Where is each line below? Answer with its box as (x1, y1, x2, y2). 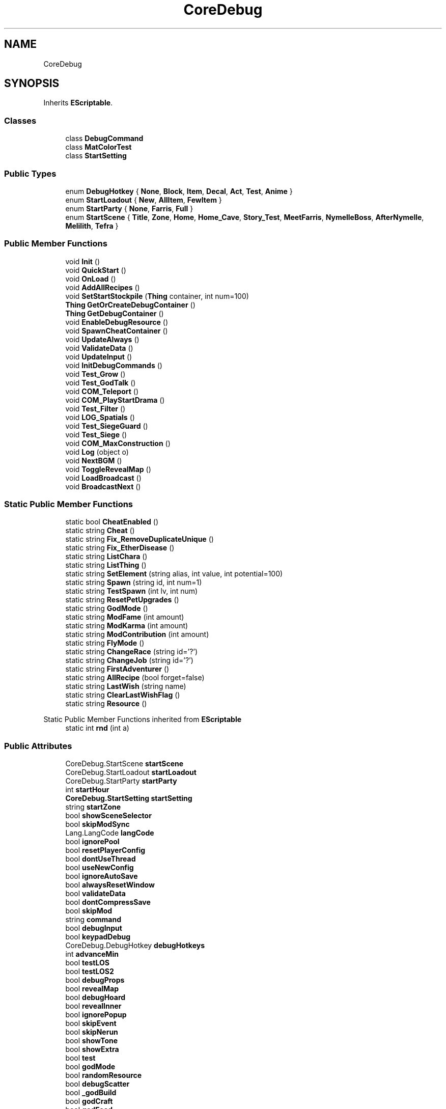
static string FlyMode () (65, 639, 145, 648)
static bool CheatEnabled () (65, 517, 159, 526)
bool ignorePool (65, 837, 120, 846)
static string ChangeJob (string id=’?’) (65, 656, 193, 665)
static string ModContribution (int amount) (65, 630, 209, 639)
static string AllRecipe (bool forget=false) (65, 673, 205, 682)
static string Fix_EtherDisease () (65, 543, 175, 552)
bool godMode (65, 1062, 116, 1071)
